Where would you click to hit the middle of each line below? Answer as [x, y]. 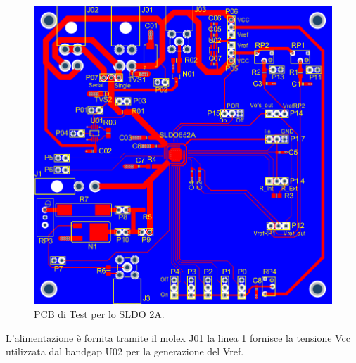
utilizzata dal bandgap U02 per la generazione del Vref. [125, 351]
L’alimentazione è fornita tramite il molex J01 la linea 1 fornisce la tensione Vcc [178, 337]
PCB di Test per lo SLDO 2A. [99, 314]
